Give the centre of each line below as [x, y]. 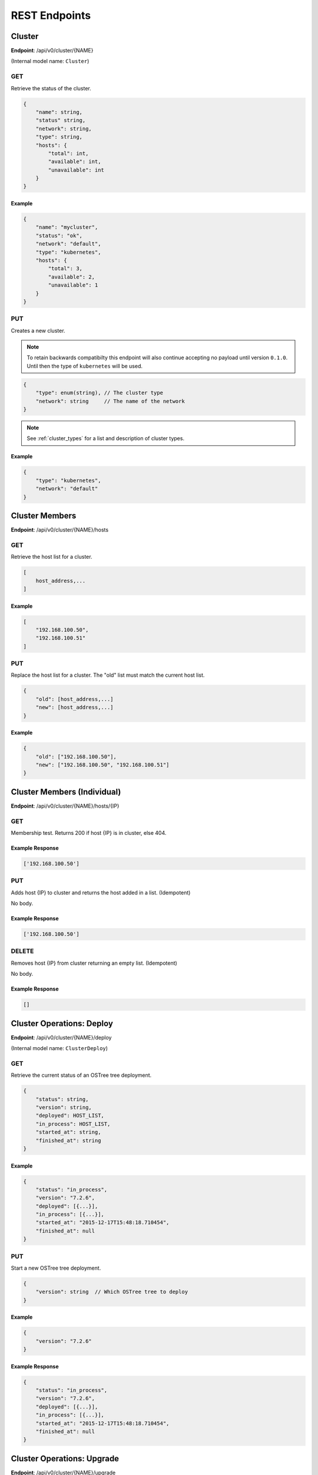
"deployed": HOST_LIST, [70, 1116]
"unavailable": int [76, 170]
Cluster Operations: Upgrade [65, 1458]
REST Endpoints [51, 15]
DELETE [22, 951]
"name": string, [59, 112]
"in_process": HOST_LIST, [73, 1124]
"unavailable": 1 [73, 285]
